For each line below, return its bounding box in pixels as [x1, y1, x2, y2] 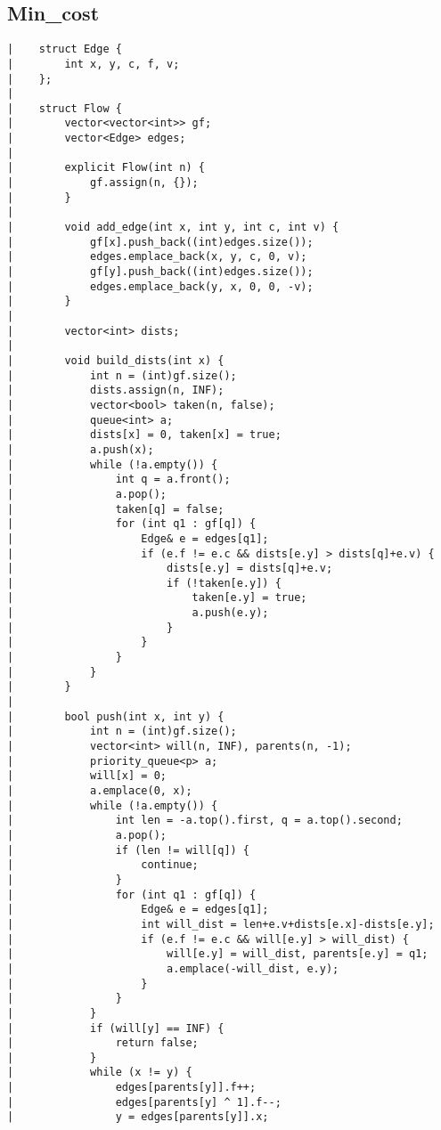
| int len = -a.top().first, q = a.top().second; [7, 814, 403, 827]
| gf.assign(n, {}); [7, 176, 199, 190]
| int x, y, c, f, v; [7, 57, 180, 70]
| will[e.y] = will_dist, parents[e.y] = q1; [7, 947, 429, 961]
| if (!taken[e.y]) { [7, 576, 282, 589]
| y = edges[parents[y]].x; [7, 1110, 269, 1124]
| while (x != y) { [7, 1066, 192, 1079]
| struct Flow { [7, 102, 122, 115]
